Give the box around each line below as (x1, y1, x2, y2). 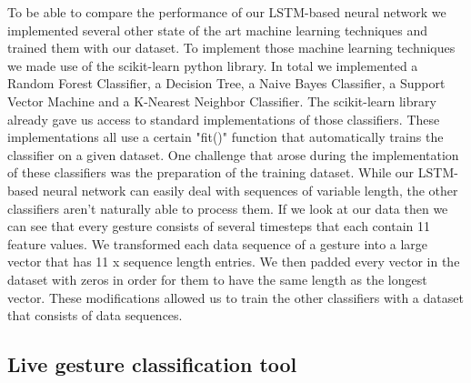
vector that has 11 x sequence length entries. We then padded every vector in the (7, 252, 460, 271)
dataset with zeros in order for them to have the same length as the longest (7, 269, 427, 288)
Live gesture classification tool (7, 350, 297, 378)
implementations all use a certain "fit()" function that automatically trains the (7, 127, 444, 146)
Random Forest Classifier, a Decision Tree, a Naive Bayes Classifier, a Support (7, 74, 446, 93)
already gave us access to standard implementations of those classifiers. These (7, 109, 440, 128)
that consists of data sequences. (7, 306, 183, 325)
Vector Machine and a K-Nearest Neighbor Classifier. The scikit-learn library (7, 91, 436, 110)
